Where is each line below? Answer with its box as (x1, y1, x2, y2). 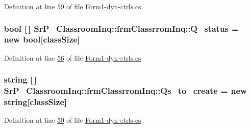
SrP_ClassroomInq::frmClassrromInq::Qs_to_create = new (4, 85, 247, 97)
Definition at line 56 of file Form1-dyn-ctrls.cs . (4, 52, 143, 63)
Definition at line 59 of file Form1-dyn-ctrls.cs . (4, 1, 143, 11)
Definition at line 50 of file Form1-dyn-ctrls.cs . (4, 115, 143, 125)
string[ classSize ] (4, 96, 67, 108)
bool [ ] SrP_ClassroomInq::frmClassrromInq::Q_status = (4, 22, 239, 34)
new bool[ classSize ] (4, 33, 80, 45)
